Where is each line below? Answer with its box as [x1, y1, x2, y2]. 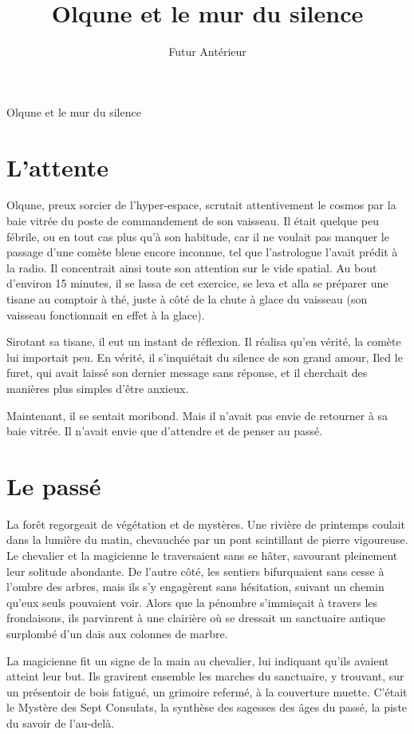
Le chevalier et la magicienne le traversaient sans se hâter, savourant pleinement [6, 547, 398, 564]
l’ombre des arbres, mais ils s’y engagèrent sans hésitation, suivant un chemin [6, 578, 384, 595]
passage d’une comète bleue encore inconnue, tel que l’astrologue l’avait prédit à [6, 244, 398, 260]
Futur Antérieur [168, 43, 246, 60]
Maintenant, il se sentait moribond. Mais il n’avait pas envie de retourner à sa [6, 407, 388, 423]
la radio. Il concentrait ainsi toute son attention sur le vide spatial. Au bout [6, 259, 377, 276]
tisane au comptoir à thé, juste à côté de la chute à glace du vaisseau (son [6, 291, 368, 307]
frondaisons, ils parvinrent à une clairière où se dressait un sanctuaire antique [6, 609, 385, 626]
